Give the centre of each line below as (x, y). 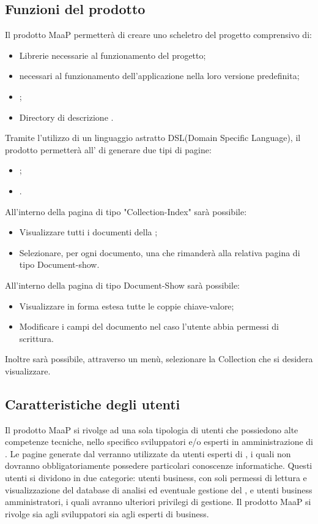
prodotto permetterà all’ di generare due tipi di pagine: (108, 149)
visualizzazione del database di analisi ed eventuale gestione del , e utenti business (159, 489)
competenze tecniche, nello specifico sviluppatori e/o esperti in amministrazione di (159, 442)
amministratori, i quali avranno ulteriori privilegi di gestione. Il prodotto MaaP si (158, 502)
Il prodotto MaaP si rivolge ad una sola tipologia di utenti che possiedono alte (152, 429)
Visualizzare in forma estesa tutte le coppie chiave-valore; (127, 306)
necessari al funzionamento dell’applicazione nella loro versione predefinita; (159, 76)
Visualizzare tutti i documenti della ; (88, 232)
